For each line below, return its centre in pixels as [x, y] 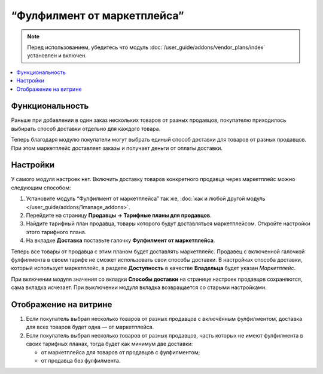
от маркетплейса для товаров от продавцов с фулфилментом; [121, 352]
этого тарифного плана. [56, 232]
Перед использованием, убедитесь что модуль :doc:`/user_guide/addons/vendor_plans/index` [146, 47]
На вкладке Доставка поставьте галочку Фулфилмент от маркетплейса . [121, 240]
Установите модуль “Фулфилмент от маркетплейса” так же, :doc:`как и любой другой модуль [146, 199]
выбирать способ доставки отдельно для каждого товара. [86, 128]
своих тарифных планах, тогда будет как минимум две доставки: [109, 344]
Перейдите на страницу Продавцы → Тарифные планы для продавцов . [119, 216]
